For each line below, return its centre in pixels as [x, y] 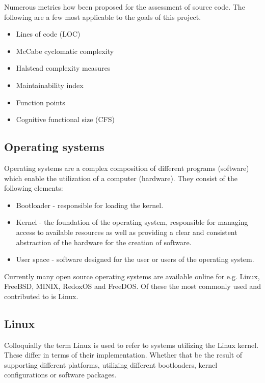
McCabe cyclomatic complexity [65, 51]
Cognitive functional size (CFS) [65, 119]
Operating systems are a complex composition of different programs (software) [127, 168]
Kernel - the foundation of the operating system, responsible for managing [132, 222]
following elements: [34, 188]
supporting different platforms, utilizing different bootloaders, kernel [111, 364]
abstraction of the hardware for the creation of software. [104, 242]
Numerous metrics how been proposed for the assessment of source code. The [125, 7]
